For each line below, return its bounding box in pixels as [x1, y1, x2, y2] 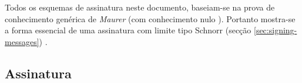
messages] [5, 35, 39, 47]
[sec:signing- [254, 24, 297, 36]
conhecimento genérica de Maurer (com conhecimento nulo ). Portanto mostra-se [5, 12, 296, 25]
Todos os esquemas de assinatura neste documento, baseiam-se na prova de [5, 1, 275, 13]
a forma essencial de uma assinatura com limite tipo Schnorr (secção [5, 24, 251, 36]
